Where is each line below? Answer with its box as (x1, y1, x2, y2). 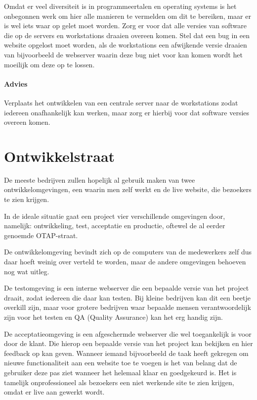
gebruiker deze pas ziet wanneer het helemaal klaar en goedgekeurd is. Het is (4, 367, 237, 377)
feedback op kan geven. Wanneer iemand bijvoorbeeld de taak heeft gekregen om (4, 348, 249, 358)
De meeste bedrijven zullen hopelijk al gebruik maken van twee (4, 174, 195, 185)
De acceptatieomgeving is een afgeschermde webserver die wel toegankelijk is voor (4, 328, 252, 339)
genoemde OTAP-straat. (4, 230, 78, 240)
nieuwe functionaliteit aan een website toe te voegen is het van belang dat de (4, 357, 237, 368)
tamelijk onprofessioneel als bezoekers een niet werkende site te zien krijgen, (4, 377, 234, 387)
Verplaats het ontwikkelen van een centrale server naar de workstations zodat (4, 97, 238, 107)
